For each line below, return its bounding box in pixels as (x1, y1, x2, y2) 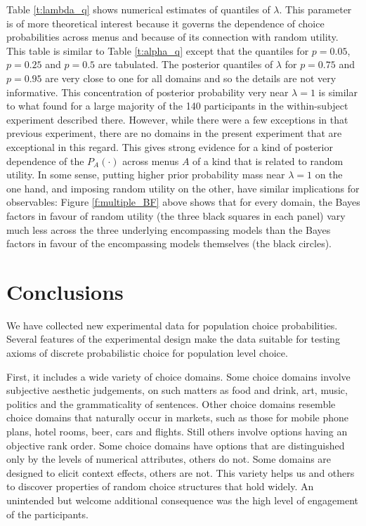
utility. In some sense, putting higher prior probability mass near (6, 167, 285, 182)
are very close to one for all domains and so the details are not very (45, 70, 336, 85)
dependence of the (6, 153, 84, 168)
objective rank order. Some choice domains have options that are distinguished (6, 438, 345, 452)
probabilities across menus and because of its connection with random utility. (6, 29, 339, 44)
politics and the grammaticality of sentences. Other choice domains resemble (6, 396, 336, 411)
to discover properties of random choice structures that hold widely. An (6, 479, 314, 494)
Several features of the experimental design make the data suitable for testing (6, 331, 340, 346)
